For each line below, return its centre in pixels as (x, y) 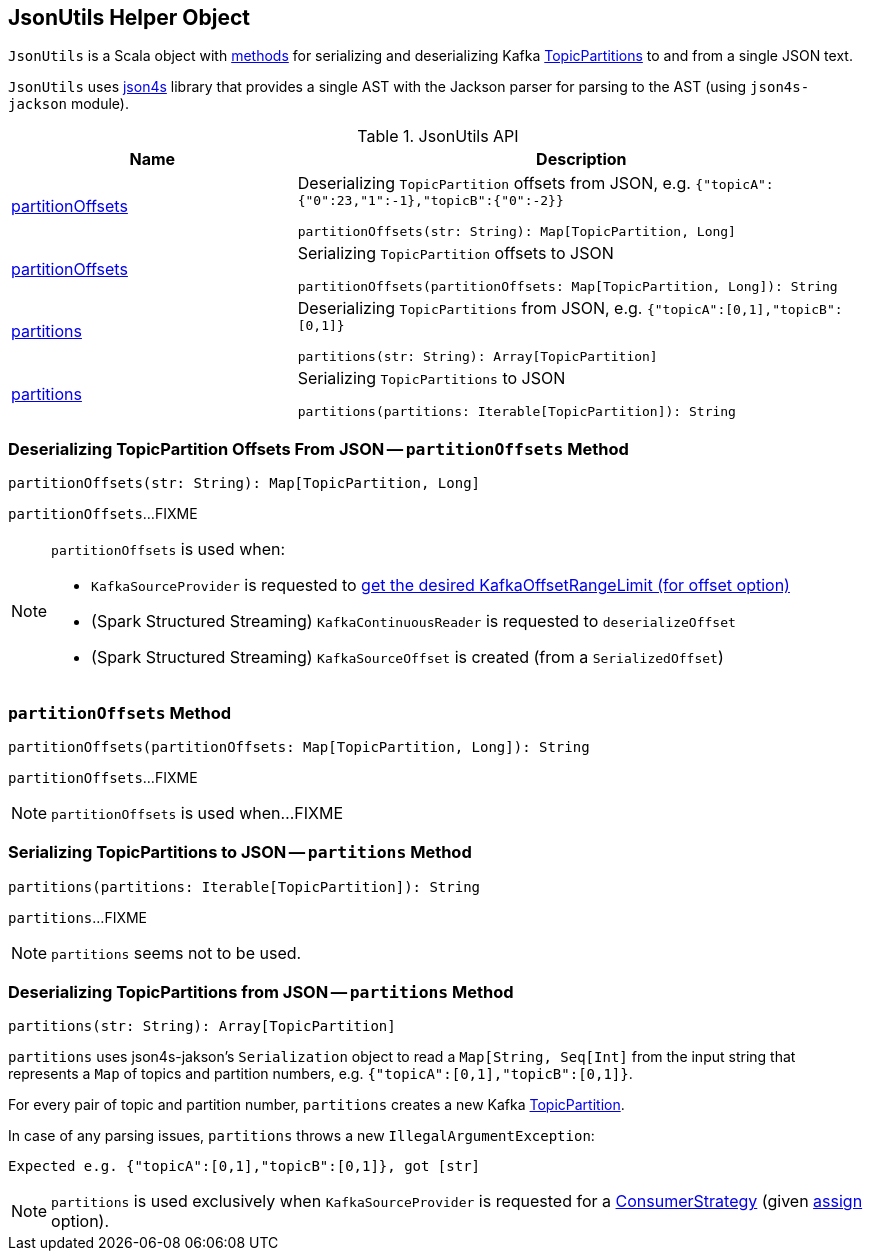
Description (581, 159)
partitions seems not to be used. (176, 952)
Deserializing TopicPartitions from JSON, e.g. (470, 308)
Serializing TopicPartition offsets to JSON (455, 253)
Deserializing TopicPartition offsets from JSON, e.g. (494, 183)
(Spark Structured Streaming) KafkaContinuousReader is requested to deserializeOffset (413, 621)
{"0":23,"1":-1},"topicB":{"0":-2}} (430, 201)
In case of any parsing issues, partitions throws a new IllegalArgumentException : (301, 1136)
